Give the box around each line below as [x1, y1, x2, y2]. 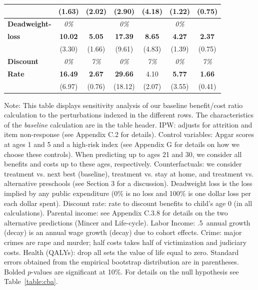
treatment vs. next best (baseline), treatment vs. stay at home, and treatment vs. [4, 168, 254, 178]
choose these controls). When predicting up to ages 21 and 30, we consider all [4, 148, 242, 159]
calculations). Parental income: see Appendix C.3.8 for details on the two [4, 207, 228, 218]
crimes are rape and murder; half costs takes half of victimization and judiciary [4, 236, 247, 247]
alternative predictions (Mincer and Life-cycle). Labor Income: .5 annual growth [4, 217, 250, 227]
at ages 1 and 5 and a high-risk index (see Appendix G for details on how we [4, 139, 240, 149]
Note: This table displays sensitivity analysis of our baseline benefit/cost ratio [4, 99, 243, 110]
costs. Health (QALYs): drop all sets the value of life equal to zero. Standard [4, 246, 239, 257]
